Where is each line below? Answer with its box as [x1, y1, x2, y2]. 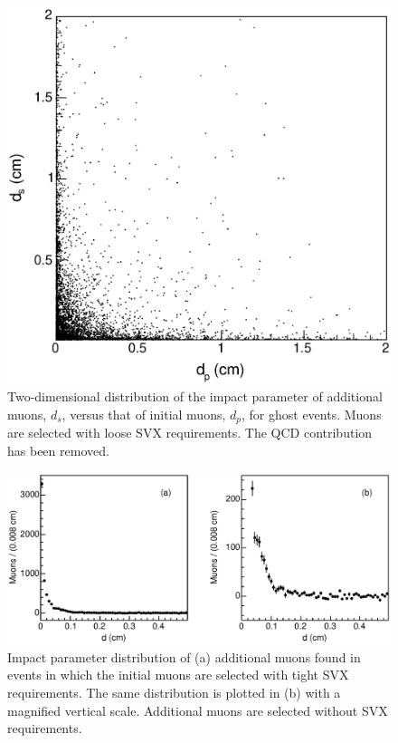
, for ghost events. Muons [241, 404, 382, 423]
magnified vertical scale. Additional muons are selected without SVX [7, 700, 388, 719]
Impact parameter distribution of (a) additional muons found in [7, 647, 361, 666]
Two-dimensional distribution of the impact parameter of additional [7, 387, 383, 406]
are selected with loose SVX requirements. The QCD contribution [7, 423, 373, 442]
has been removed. [7, 440, 109, 459]
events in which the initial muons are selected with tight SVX [7, 665, 349, 684]
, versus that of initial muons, [62, 404, 226, 423]
